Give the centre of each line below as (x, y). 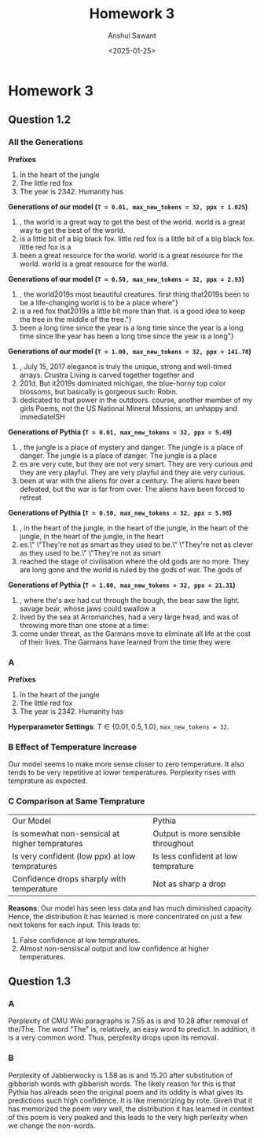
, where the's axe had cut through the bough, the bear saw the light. (130, 600)
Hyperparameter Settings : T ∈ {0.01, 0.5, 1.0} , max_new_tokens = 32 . (119, 726)
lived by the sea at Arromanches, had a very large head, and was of (129, 617)
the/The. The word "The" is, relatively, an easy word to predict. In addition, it (132, 1029)
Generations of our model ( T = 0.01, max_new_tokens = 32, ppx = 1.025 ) (128, 206)
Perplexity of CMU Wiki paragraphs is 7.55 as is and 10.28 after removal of (128, 1021)
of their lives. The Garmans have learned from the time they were (125, 641)
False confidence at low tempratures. (80, 940)
